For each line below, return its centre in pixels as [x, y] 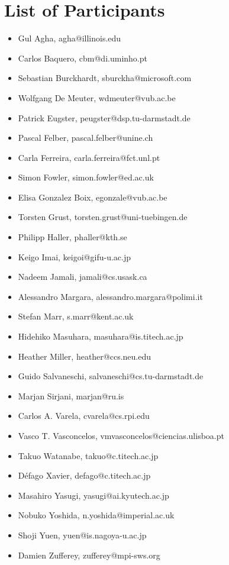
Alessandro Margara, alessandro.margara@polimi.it [110, 296]
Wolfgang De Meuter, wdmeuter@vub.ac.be [97, 97]
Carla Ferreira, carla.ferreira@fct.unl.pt [89, 157]
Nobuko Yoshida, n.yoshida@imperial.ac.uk [96, 515]
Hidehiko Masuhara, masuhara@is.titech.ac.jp [101, 336]
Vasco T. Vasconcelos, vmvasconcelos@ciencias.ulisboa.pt [121, 435]
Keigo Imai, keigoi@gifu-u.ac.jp [74, 256]
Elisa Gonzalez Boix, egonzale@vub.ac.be [93, 197]
